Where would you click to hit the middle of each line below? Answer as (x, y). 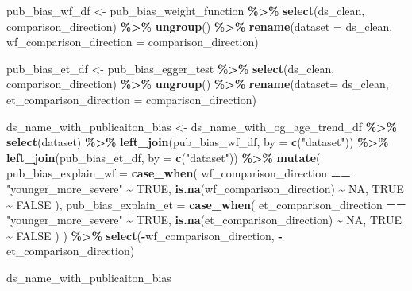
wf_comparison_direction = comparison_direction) (133, 42)
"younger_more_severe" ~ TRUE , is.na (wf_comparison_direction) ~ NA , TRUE (205, 188)
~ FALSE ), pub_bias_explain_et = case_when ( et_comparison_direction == (206, 204)
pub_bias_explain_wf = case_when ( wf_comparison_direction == (179, 173)
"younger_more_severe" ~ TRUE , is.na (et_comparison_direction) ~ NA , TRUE (204, 220)
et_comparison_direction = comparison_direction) (131, 99)
